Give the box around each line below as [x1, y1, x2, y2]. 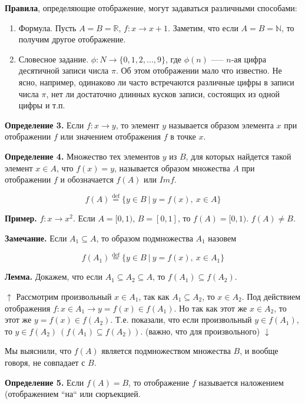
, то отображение [128, 376, 190, 388]
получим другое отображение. [18, 33, 126, 45]
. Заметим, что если [168, 21, 238, 34]
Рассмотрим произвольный [16, 290, 112, 302]
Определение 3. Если [5, 118, 84, 131]
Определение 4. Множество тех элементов [5, 150, 160, 162]
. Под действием [241, 290, 301, 302]
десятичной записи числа [18, 64, 109, 77]
